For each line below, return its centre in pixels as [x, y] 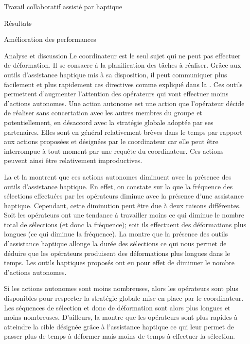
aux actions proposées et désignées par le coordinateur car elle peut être [111, 141]
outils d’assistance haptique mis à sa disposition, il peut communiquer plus [116, 74]
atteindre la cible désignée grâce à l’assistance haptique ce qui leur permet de [119, 326]
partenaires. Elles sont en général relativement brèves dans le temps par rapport [123, 132]
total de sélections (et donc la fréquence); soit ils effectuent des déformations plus [125, 224]
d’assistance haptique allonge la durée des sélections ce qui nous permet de [115, 244]
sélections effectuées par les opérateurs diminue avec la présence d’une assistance [124, 196]
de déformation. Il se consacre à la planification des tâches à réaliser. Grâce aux [123, 65]
